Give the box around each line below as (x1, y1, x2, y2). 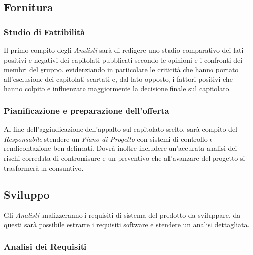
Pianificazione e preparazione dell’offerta (4, 104, 169, 116)
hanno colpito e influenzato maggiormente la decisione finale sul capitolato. (4, 83, 231, 94)
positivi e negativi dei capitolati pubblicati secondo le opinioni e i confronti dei (4, 54, 243, 65)
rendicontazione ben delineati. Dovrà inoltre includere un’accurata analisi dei (4, 143, 237, 153)
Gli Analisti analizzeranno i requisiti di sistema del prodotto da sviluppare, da (4, 210, 241, 220)
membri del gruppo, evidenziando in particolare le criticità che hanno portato (4, 64, 239, 74)
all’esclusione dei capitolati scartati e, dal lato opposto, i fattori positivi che (4, 73, 233, 84)
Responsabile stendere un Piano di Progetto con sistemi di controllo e (4, 133, 213, 144)
